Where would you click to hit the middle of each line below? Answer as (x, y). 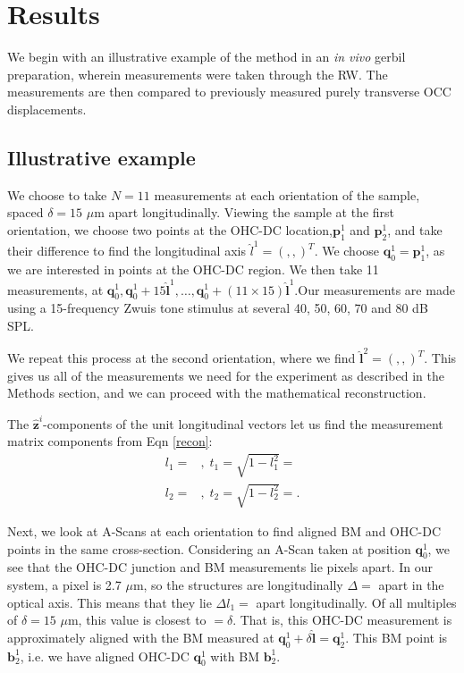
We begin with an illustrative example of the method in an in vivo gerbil (207, 57)
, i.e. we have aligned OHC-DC (105, 656)
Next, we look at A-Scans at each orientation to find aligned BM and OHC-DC (224, 531)
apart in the (411, 585)
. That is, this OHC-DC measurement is (342, 620)
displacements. (47, 109)
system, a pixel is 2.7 (64, 585)
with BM (235, 656)
